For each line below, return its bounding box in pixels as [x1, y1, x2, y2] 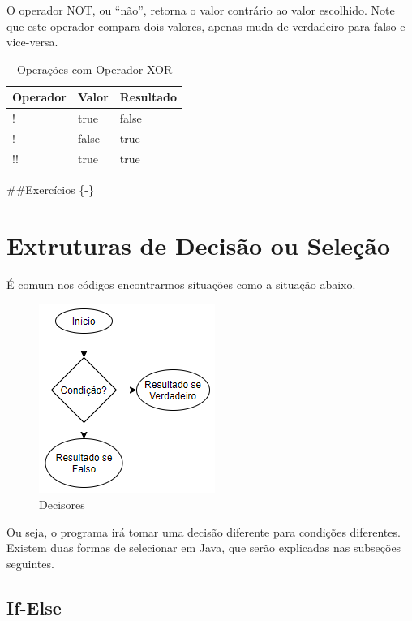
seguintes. [6, 554, 54, 571]
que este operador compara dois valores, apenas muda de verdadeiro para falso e [6, 17, 406, 34]
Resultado [119, 88, 178, 106]
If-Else [6, 594, 62, 619]
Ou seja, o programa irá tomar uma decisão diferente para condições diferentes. [6, 523, 401, 540]
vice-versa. [6, 33, 58, 50]
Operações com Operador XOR [16, 60, 173, 77]
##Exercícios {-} [6, 181, 95, 197]
